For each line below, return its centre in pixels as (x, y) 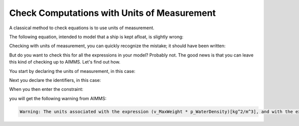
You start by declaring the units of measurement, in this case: (72, 71)
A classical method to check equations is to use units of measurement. (82, 28)
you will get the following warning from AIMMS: (58, 98)
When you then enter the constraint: (46, 89)
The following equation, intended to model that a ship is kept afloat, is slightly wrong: (96, 37)
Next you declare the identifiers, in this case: (55, 80)
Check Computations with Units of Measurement (113, 13)
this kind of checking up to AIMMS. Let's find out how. (65, 62)
